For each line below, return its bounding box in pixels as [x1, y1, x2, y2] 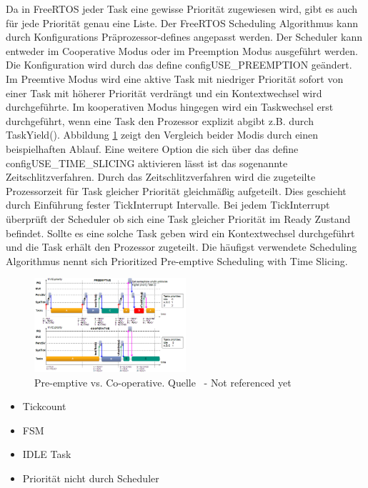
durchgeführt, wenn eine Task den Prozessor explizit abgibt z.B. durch [6, 113, 314, 128]
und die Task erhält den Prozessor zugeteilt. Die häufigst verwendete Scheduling [6, 239, 357, 254]
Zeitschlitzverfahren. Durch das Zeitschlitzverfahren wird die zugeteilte [6, 169, 316, 184]
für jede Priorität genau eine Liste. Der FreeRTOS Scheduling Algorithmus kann [6, 15, 358, 30]
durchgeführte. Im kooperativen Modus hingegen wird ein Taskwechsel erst [6, 99, 334, 114]
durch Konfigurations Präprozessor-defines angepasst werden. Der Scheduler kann [6, 29, 362, 44]
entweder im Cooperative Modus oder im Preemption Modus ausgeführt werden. [6, 43, 359, 58]
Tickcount [22, 399, 66, 414]
